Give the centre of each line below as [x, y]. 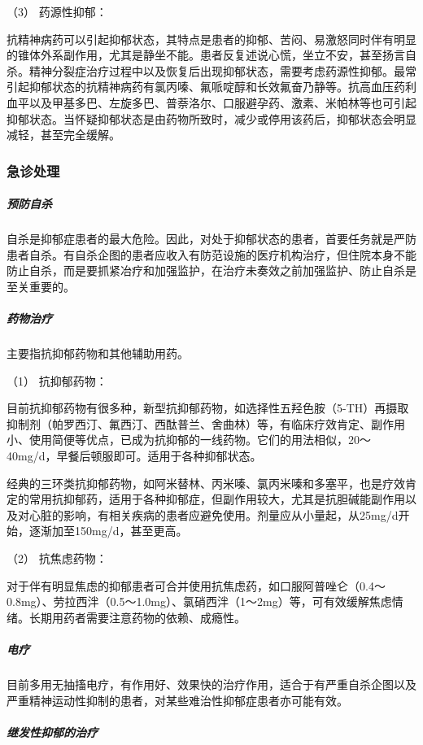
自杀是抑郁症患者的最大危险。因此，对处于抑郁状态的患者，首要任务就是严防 [211, 239]
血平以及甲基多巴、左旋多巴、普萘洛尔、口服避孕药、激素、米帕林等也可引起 [211, 102]
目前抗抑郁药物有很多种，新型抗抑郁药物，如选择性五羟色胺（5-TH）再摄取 [208, 408]
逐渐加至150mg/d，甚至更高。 [108, 531]
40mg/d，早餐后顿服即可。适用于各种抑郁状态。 [134, 456]
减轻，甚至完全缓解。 [63, 135]
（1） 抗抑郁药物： [57, 380]
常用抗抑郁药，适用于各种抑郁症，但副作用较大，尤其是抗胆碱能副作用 [217, 499]
